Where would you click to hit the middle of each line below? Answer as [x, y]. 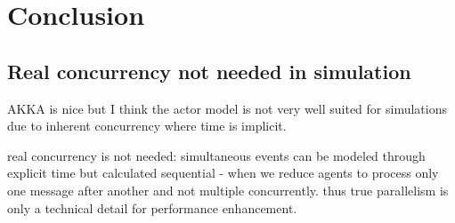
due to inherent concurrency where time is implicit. [147, 126]
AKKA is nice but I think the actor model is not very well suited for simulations [227, 108]
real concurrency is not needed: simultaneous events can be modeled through [216, 155]
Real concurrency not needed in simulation [209, 71]
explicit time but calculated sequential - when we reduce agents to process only [223, 173]
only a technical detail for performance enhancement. [152, 207]
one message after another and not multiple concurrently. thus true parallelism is [228, 190]
